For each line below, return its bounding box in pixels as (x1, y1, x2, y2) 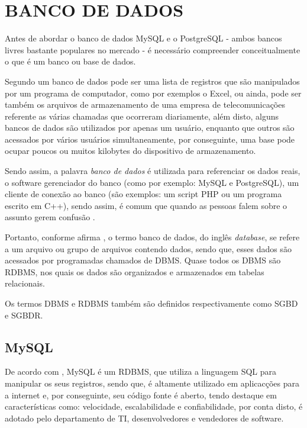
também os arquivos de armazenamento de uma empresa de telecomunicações (5, 98, 285, 111)
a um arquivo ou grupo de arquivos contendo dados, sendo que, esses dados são (5, 242, 292, 255)
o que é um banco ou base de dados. (5, 55, 136, 67)
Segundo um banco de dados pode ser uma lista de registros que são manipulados (5, 75, 300, 87)
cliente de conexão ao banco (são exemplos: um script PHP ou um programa (5, 188, 282, 200)
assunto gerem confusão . (5, 211, 95, 223)
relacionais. (5, 277, 45, 289)
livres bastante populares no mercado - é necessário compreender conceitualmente (5, 43, 300, 56)
